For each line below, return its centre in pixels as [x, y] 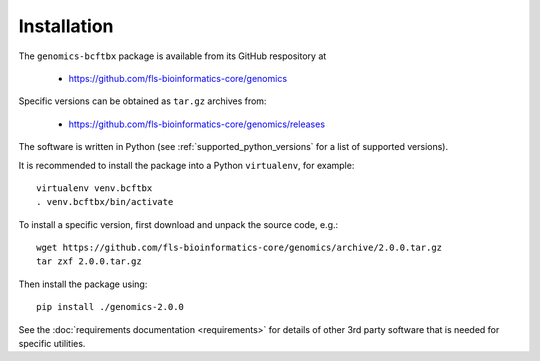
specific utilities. [52, 344]
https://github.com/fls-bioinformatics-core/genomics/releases [196, 124]
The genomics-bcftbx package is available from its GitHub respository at [172, 56]
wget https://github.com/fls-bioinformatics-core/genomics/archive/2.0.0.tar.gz [239, 248]
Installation [66, 26]
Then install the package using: [83, 284]
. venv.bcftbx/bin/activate [105, 202]
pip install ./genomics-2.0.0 [110, 307]
